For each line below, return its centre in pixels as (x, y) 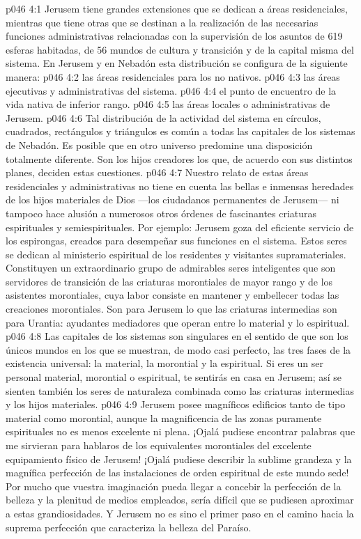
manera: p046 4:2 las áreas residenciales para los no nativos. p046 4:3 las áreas (173, 76)
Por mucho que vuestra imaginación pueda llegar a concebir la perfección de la (174, 486)
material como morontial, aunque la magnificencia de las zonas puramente (164, 417)
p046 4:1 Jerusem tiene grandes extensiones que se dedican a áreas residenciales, (177, 8)
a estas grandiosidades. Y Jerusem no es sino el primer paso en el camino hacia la (180, 513)
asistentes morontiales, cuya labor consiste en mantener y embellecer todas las (172, 295)
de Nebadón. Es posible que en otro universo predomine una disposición (159, 144)
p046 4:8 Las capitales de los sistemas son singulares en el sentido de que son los (177, 336)
